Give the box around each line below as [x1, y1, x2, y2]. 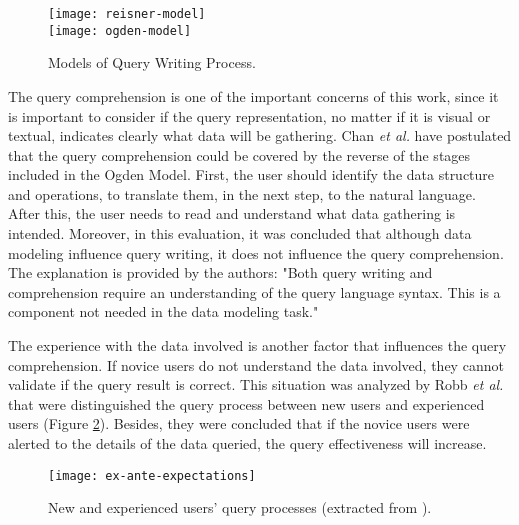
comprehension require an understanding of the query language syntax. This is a [8, 281, 501, 302]
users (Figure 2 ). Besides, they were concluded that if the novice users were [8, 413, 470, 434]
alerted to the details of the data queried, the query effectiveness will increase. [8, 433, 487, 453]
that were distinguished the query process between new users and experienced [8, 393, 485, 414]
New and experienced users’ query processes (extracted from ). [48, 497, 432, 518]
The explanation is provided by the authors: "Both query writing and [8, 262, 433, 283]
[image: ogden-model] [48, 23, 192, 38]
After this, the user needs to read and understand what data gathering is [8, 203, 456, 224]
